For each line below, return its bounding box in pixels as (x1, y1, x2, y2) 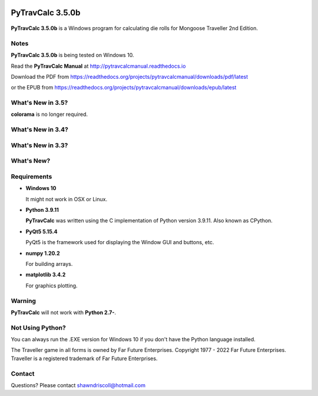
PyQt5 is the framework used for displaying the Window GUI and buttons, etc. (25, 239, 214, 246)
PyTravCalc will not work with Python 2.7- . (11, 309, 117, 316)
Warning (11, 297, 37, 305)
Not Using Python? (11, 324, 66, 332)
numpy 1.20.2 (25, 249, 60, 257)
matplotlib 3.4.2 (25, 271, 66, 278)
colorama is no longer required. (11, 111, 88, 118)
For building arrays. (25, 261, 73, 268)
